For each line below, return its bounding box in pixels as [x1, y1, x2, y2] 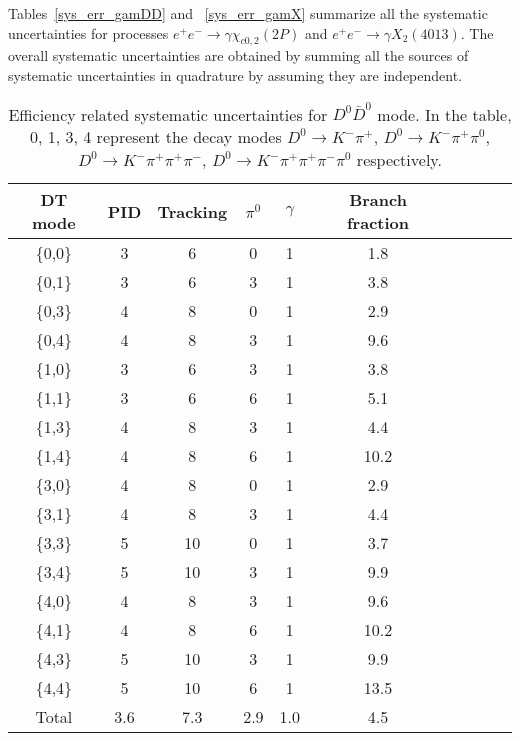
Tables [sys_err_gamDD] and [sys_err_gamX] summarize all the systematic [8, 3, 488, 23]
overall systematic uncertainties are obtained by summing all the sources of [8, 45, 469, 66]
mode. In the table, [377, 102, 512, 126]
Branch [349, 188, 407, 212]
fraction [347, 211, 410, 235]
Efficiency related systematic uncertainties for [8, 102, 328, 126]
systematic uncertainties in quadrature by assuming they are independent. [8, 64, 463, 85]
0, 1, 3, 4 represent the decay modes [29, 125, 282, 149]
